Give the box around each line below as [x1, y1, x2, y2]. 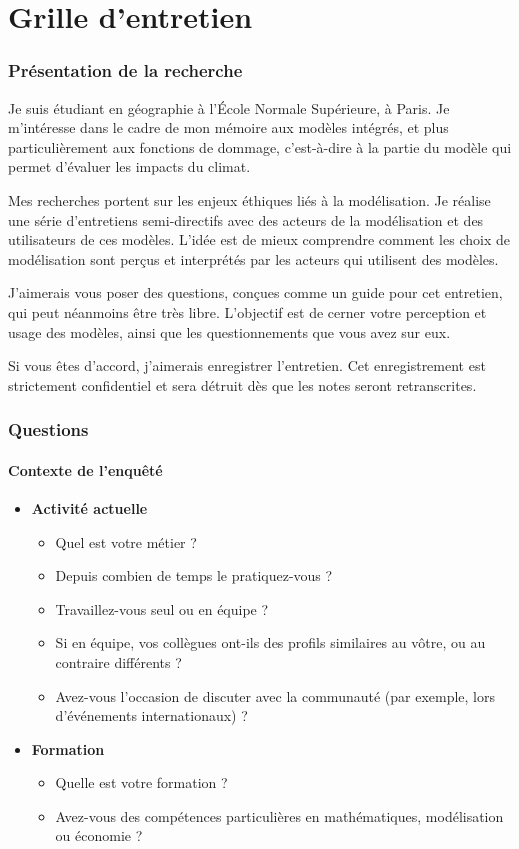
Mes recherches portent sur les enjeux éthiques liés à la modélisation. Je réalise [8, 189, 491, 210]
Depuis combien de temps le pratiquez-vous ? [55, 565, 333, 586]
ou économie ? [55, 825, 143, 846]
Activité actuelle [31, 497, 148, 518]
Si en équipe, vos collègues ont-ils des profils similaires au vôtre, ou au [55, 632, 486, 653]
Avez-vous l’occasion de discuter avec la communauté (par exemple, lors [55, 685, 496, 706]
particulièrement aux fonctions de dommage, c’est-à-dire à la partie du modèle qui [8, 136, 512, 157]
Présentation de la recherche [8, 58, 243, 83]
